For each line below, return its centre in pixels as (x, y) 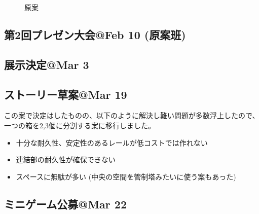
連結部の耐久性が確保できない (66, 159)
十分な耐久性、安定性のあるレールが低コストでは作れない (112, 142)
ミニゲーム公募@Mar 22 (65, 204)
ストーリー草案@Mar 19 (66, 94)
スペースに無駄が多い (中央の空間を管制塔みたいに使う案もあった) (126, 176)
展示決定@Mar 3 (47, 64)
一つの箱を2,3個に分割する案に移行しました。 (80, 125)
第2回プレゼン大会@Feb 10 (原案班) (95, 34)
